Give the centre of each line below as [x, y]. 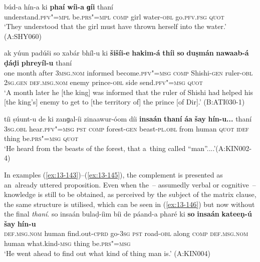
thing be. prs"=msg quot [41, 138]
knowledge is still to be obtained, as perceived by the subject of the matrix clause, [130, 194]
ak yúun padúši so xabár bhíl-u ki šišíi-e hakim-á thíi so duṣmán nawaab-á [126, 53]
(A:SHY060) [23, 36]
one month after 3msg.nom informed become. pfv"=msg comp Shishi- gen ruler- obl [128, 72]
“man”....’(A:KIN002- [220, 148]
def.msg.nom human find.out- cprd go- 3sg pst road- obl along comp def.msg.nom [126, 233]
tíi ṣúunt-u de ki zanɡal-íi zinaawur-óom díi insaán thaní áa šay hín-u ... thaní [128, 118]
